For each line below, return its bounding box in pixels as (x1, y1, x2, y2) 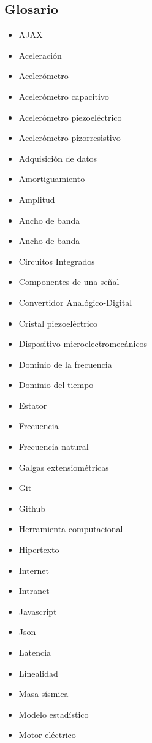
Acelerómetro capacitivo (18, 90, 109, 102)
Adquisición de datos (18, 151, 97, 164)
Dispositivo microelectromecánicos (18, 337, 148, 350)
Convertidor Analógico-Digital (18, 295, 132, 308)
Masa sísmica (18, 687, 69, 700)
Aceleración (18, 48, 62, 61)
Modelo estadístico (18, 707, 89, 720)
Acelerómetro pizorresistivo (18, 131, 121, 144)
